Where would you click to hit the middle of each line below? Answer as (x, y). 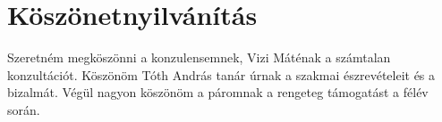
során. (24, 109)
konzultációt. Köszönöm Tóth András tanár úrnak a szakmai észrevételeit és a (221, 74)
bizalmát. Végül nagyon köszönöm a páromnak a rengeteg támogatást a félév (218, 92)
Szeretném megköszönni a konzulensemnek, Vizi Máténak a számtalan (199, 57)
